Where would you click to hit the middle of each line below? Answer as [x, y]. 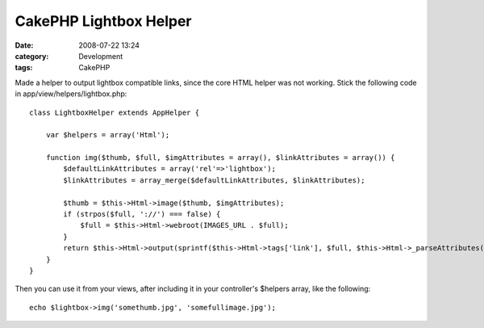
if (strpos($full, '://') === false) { [142, 214]
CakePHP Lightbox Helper [104, 21]
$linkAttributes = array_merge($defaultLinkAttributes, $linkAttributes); [214, 180]
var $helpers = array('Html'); [108, 135]
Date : [24, 45]
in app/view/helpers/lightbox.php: [71, 94]
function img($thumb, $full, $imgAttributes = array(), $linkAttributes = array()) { [220, 158]
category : [32, 56]
